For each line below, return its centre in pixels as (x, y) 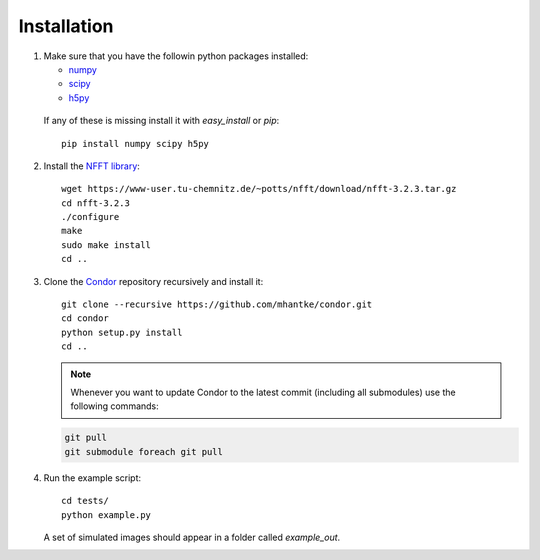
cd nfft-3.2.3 (95, 203)
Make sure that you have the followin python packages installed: (176, 56)
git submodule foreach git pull (144, 451)
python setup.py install (122, 332)
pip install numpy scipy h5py (135, 143)
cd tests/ (85, 501)
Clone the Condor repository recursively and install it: (153, 281)
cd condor (85, 318)
